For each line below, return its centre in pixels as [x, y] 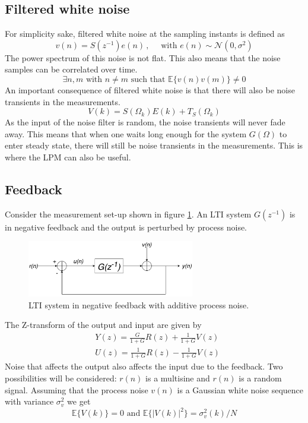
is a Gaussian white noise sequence [240, 389]
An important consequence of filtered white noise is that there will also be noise [150, 89]
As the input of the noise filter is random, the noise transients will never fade [145, 122]
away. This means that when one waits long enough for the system [126, 133]
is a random [260, 378]
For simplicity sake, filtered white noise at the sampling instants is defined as [145, 34]
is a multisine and [178, 378]
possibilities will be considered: [61, 378]
